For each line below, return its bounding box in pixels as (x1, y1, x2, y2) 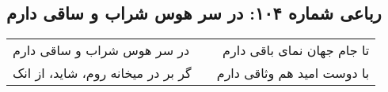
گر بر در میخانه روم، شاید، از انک (13, 64, 192, 83)
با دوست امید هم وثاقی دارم (216, 64, 370, 83)
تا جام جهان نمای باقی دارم (223, 41, 370, 60)
